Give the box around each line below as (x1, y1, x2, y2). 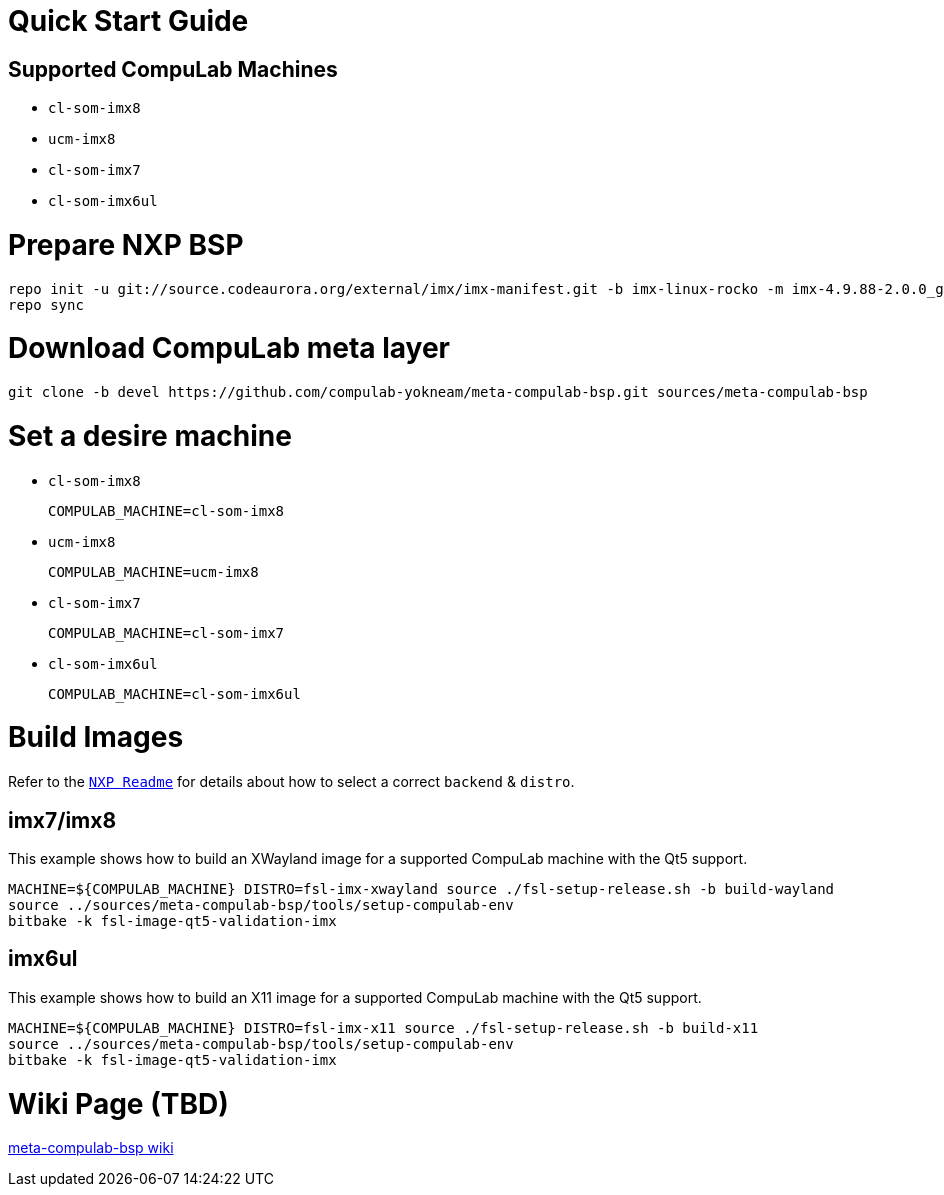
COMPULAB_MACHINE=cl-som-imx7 (48, 624, 285, 641)
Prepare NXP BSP (8, 227, 244, 262)
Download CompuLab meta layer (8, 331, 451, 366)
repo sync (8, 296, 84, 313)
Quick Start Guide (8, 4, 249, 38)
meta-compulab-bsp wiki (8, 1139, 174, 1157)
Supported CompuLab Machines (8, 56, 338, 82)
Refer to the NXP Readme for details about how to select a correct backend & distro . (8, 773, 575, 791)
